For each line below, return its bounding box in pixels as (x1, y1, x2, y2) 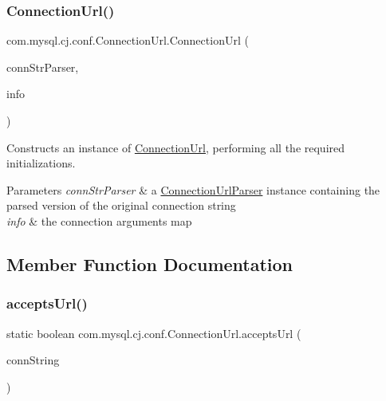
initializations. (6, 155, 76, 171)
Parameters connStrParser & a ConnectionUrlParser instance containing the (6, 181, 380, 198)
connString (6, 352, 60, 368)
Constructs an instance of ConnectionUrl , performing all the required (6, 139, 345, 155)
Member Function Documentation (6, 251, 293, 276)
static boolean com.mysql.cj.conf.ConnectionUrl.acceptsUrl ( (6, 324, 301, 341)
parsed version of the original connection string (6, 197, 236, 214)
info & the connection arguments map (6, 212, 192, 229)
